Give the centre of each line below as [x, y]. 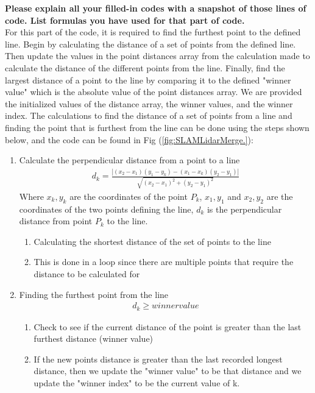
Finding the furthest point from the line [94, 294]
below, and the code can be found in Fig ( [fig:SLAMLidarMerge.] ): [129, 139]
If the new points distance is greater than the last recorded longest [158, 359]
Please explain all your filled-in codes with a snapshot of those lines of [156, 8]
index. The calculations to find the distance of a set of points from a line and [149, 115]
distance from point [56, 221]
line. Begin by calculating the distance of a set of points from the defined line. [150, 44]
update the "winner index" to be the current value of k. [137, 382]
